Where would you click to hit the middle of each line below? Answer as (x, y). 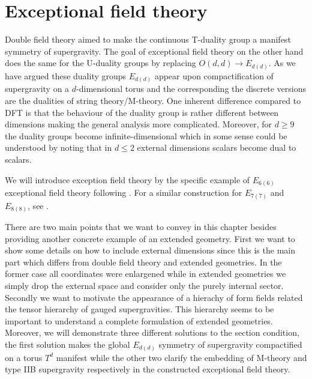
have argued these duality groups (66, 75)
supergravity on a (37, 89)
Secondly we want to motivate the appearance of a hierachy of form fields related (154, 297)
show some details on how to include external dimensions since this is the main (150, 250)
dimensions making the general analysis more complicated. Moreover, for (138, 124)
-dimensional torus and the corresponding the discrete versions (191, 89)
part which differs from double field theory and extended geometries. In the (143, 262)
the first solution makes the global (67, 344)
